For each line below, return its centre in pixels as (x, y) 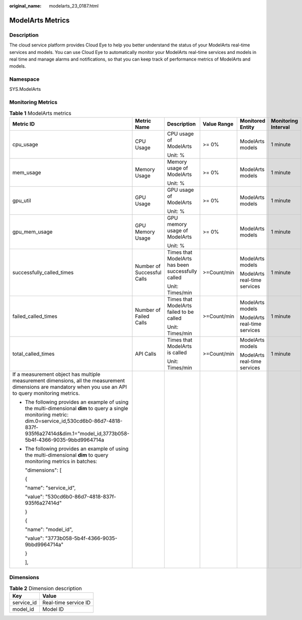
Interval (280, 127)
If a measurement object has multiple (56, 374)
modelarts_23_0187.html (74, 6)
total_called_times (33, 354)
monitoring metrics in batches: (61, 461)
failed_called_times (35, 316)
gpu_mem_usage (32, 232)
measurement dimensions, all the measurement (69, 380)
